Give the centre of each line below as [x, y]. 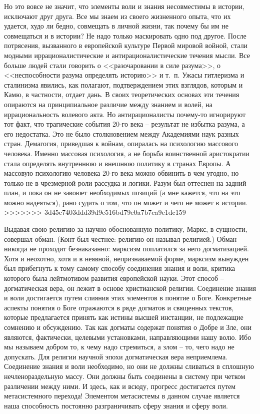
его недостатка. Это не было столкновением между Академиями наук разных [121, 133]
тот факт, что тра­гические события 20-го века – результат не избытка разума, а [124, 124]
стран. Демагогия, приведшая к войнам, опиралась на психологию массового [121, 143]
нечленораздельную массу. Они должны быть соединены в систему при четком [125, 376]
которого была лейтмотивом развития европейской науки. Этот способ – [114, 278]
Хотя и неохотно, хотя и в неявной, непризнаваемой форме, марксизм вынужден [126, 258]
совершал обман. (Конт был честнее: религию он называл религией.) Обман [120, 239]
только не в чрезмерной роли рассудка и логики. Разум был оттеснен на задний [125, 182]
